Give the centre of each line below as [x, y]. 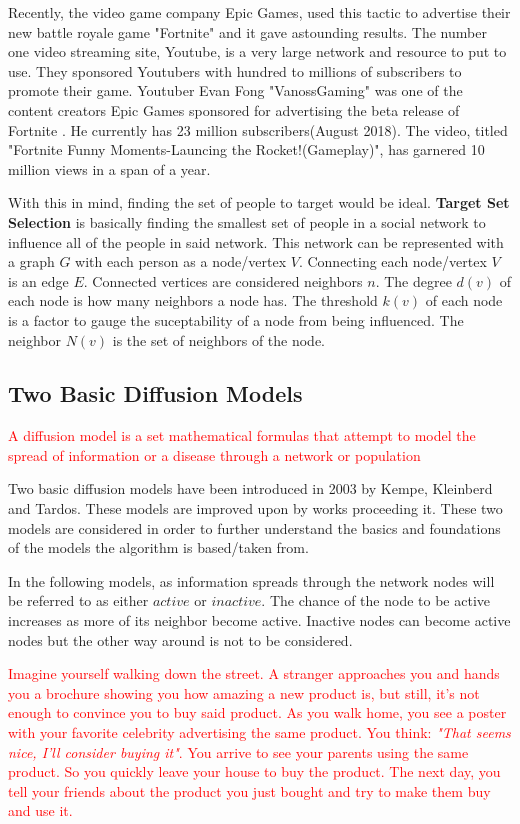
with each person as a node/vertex [181, 261]
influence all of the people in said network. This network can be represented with [256, 241]
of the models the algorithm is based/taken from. [158, 547]
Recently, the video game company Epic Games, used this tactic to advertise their [259, 12]
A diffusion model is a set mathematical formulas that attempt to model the [242, 435]
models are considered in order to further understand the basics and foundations [254, 527]
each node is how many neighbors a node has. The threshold [193, 300]
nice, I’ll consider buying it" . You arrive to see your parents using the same [238, 751]
